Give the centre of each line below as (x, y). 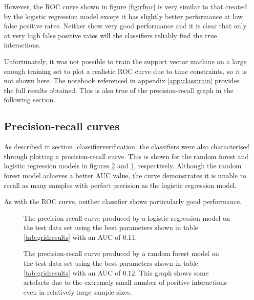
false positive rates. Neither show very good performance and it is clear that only (125, 26)
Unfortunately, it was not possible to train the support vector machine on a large (125, 61)
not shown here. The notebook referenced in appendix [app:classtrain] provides (122, 81)
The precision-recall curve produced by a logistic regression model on (127, 218)
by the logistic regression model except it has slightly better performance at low (123, 16)
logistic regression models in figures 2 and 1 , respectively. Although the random (123, 166)
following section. (30, 100)
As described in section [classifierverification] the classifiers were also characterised (127, 147)
